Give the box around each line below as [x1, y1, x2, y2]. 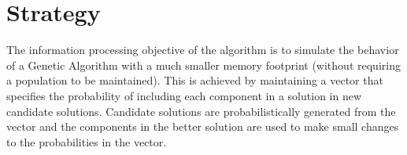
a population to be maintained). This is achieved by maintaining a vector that [6, 72, 383, 88]
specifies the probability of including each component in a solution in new [6, 87, 362, 103]
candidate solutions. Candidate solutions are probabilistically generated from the [6, 103, 396, 119]
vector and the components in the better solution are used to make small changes [6, 118, 399, 135]
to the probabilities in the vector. [6, 133, 167, 150]
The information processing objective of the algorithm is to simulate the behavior [6, 41, 399, 58]
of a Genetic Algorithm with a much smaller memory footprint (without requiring [6, 56, 401, 73]
